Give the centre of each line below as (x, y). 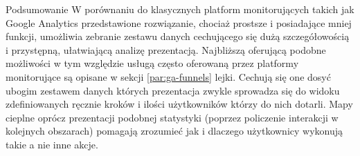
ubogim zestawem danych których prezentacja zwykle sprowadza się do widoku (173, 90)
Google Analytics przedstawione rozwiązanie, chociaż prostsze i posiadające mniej (179, 22)
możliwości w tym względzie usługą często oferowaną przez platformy (152, 63)
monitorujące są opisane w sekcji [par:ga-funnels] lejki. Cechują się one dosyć (168, 76)
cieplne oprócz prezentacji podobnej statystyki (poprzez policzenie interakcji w (172, 117)
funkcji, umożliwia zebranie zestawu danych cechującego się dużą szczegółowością (178, 36)
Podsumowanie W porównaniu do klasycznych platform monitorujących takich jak (180, 9)
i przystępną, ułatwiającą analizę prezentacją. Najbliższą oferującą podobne (166, 49)
